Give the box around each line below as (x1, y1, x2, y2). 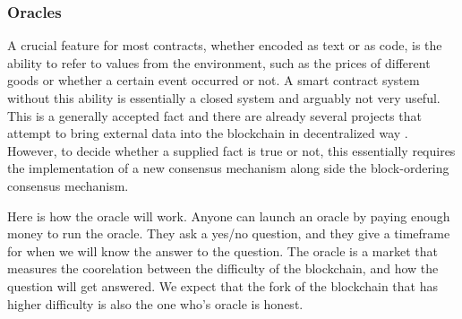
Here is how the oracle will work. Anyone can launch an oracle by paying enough (7, 206, 450, 225)
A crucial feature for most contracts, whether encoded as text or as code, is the (7, 36, 442, 55)
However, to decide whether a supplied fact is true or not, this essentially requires (7, 141, 456, 159)
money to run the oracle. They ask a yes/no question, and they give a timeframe (7, 224, 450, 243)
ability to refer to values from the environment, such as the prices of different (7, 53, 431, 72)
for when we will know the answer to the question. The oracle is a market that (7, 241, 438, 260)
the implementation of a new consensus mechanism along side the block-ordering (7, 159, 449, 177)
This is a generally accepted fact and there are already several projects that (7, 106, 422, 125)
